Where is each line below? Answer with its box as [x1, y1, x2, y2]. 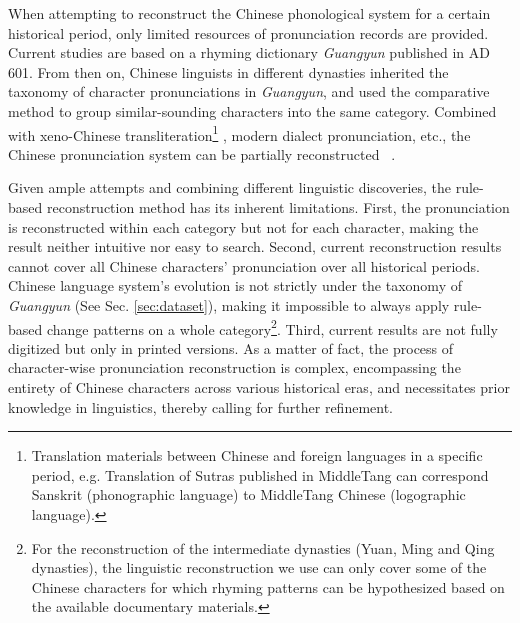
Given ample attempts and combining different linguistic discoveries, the [8, 177, 452, 198]
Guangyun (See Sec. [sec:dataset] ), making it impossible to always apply [8, 294, 450, 315]
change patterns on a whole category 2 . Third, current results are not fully [46, 315, 498, 339]
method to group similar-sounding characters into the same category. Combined [8, 100, 497, 121]
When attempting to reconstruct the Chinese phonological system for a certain [8, 3, 491, 23]
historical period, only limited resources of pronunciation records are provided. [8, 22, 489, 43]
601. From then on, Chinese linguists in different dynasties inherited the [8, 61, 449, 82]
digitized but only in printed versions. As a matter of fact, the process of [8, 337, 454, 358]
